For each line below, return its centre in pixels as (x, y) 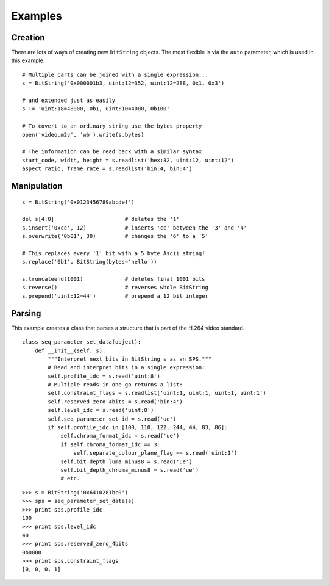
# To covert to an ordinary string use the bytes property (112, 126)
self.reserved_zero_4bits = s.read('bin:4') (115, 402)
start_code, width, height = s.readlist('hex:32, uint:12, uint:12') (128, 160)
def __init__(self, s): (70, 350)
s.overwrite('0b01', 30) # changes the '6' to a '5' (115, 236)
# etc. (70, 479)
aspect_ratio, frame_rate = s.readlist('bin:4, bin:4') (107, 169)
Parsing (26, 313)
